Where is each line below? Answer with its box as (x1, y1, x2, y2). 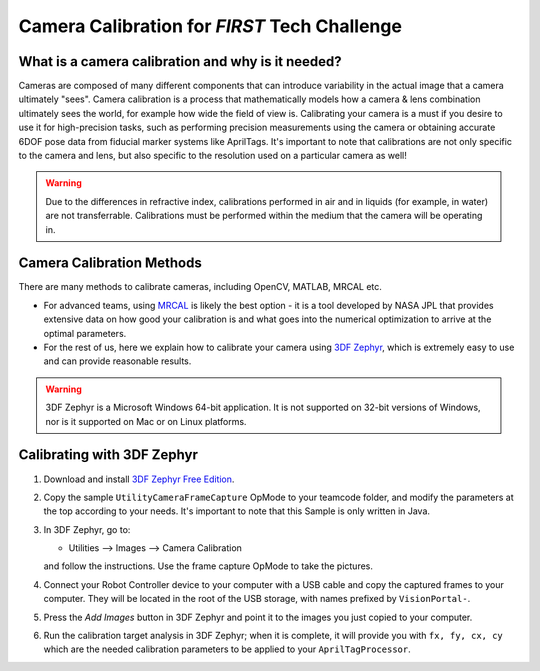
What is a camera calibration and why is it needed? (18, 53, 342, 70)
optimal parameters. (43, 327, 127, 339)
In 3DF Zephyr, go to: (43, 523, 131, 535)
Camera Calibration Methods (18, 255, 202, 272)
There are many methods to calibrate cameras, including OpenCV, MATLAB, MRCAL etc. (18, 281, 382, 293)
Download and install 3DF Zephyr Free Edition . (43, 473, 235, 485)
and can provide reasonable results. (43, 355, 192, 367)
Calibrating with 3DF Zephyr (18, 446, 199, 464)
